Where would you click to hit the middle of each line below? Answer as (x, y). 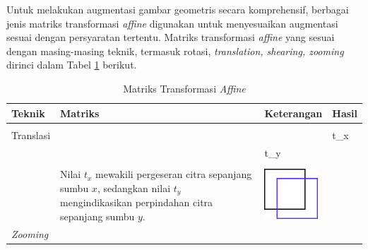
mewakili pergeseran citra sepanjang (174, 174)
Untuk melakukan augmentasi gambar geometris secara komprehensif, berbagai (178, 9)
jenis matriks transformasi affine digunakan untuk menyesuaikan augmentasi (172, 23)
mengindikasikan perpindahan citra (137, 202)
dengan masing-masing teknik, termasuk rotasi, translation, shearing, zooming (175, 50)
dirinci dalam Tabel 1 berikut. (72, 65)
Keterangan (293, 113)
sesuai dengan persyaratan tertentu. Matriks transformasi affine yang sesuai (171, 37)
